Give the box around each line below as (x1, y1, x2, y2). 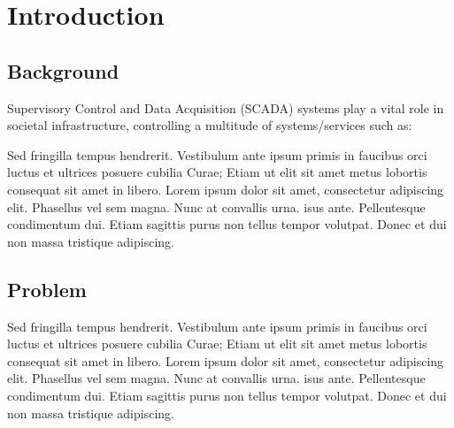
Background (7, 57, 119, 84)
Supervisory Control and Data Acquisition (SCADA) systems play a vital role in (7, 98, 444, 117)
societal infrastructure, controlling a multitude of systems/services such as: (7, 116, 412, 134)
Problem (7, 275, 87, 302)
